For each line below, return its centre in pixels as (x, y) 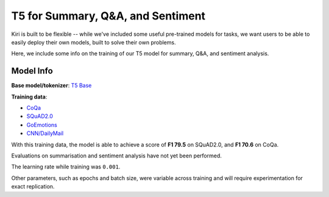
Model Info (32, 71)
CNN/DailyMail (45, 133)
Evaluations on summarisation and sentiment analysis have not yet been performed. (117, 156)
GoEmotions (42, 125)
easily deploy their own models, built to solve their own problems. (94, 42)
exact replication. (33, 187)
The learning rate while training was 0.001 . (66, 167)
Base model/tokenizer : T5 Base (51, 86)
